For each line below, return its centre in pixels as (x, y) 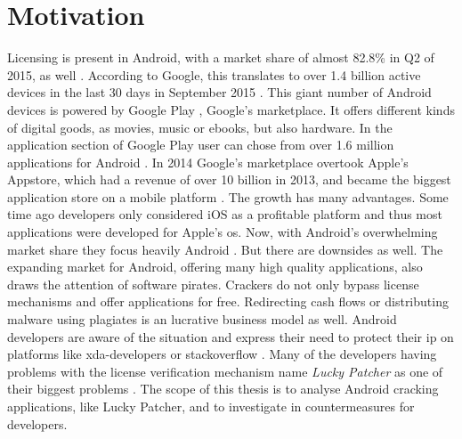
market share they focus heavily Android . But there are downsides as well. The (225, 249)
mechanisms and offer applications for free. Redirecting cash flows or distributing (228, 301)
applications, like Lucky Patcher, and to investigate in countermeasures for (211, 406)
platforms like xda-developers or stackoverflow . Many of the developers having (222, 354)
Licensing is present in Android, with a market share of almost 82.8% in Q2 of (221, 57)
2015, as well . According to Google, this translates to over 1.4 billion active (214, 74)
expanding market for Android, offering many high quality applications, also (215, 267)
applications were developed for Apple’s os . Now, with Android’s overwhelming (223, 232)
